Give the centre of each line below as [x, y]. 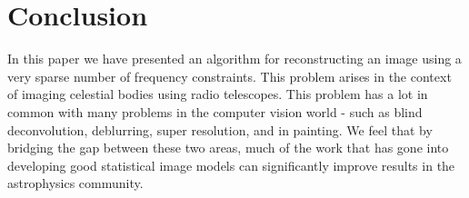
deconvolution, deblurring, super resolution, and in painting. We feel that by [220, 129]
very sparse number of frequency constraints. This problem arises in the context [230, 76]
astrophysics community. [75, 183]
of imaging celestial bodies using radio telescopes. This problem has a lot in [218, 94]
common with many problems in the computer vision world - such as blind [215, 111]
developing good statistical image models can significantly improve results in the [231, 165]
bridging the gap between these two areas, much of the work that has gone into [228, 148]
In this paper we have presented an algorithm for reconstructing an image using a [234, 59]
